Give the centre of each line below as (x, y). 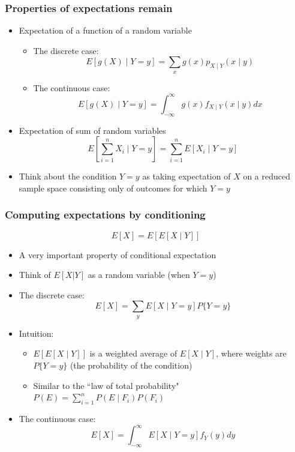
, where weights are (251, 353)
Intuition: (36, 333)
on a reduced (267, 176)
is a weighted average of (133, 353)
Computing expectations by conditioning (105, 215)
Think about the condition (68, 176)
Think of (35, 275)
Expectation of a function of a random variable (105, 30)
